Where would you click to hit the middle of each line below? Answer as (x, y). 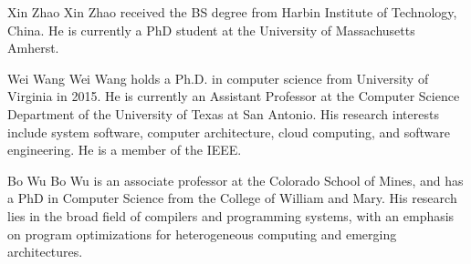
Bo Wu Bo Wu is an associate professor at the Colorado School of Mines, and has (235, 180)
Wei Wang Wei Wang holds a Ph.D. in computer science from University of (218, 78)
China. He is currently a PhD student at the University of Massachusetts (211, 30)
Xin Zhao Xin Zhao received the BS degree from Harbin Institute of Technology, (232, 12)
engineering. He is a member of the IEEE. (125, 150)
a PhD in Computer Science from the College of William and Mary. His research (232, 198)
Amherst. (33, 48)
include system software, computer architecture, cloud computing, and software (229, 132)
